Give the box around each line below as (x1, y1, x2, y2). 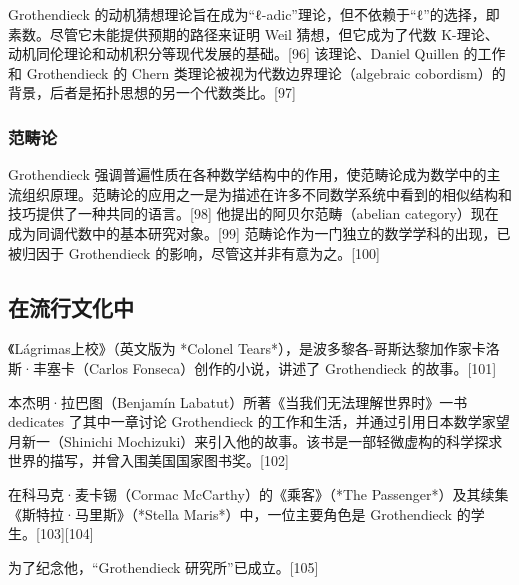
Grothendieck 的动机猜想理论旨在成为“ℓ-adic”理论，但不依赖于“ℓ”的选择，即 (8, 4, 500, 24)
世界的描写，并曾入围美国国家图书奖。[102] (8, 450, 289, 471)
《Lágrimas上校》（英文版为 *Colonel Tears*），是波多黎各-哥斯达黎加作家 (8, 338, 472, 359)
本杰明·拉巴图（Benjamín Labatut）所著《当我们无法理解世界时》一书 (8, 391, 468, 412)
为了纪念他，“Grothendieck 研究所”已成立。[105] (8, 556, 319, 577)
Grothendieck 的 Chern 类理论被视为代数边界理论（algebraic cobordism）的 (26, 62, 506, 83)
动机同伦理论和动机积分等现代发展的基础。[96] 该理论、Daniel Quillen (8, 43, 459, 64)
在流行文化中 (8, 291, 134, 322)
